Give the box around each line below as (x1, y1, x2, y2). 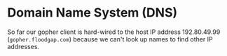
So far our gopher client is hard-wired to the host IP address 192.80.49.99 (7, 28, 221, 36)
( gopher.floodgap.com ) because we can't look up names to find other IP (7, 35, 213, 43)
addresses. (7, 42, 40, 50)
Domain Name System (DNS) (7, 5, 178, 21)
